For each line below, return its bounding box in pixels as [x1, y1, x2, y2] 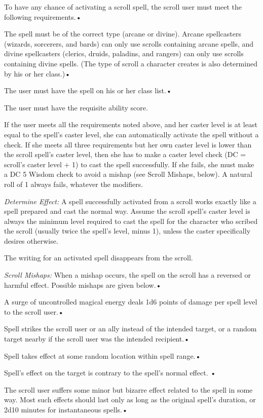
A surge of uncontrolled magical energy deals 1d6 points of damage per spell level [4, 296, 257, 307]
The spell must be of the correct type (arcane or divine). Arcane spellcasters [4, 28, 242, 39]
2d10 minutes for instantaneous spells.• [4, 404, 128, 414]
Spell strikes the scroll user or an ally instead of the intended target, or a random [4, 323, 257, 334]
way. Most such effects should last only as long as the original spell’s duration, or [4, 394, 256, 405]
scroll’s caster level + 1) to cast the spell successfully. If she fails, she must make [4, 159, 254, 169]
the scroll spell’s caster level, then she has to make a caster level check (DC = [4, 149, 246, 160]
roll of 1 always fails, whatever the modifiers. [4, 178, 143, 189]
